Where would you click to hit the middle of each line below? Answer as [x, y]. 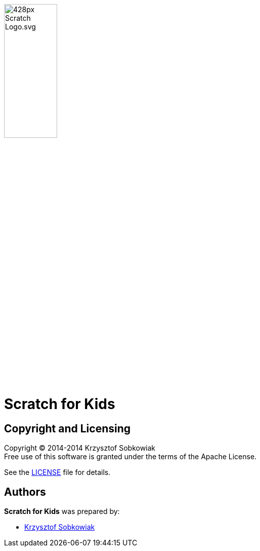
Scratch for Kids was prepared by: [62, 511]
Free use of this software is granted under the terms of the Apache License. [131, 457]
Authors [25, 492]
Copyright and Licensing [68, 428]
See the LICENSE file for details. [57, 472]
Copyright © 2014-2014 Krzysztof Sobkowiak [80, 448]
